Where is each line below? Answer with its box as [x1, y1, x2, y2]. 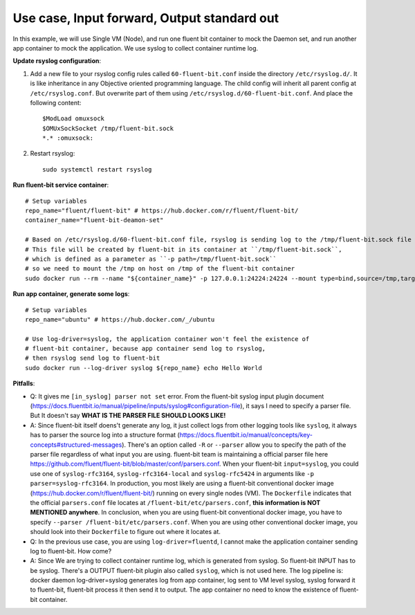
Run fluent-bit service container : [12, 181, 109, 190]
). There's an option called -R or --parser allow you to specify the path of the [121, 440, 347, 449]
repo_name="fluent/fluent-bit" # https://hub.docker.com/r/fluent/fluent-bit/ [25, 207, 299, 214]
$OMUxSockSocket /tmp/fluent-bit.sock [42, 125, 174, 132]
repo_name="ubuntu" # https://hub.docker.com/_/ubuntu [25, 315, 215, 323]
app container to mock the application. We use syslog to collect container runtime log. [12, 44, 259, 52]
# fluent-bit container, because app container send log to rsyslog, [25, 345, 266, 353]
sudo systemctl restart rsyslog [42, 165, 152, 173]
